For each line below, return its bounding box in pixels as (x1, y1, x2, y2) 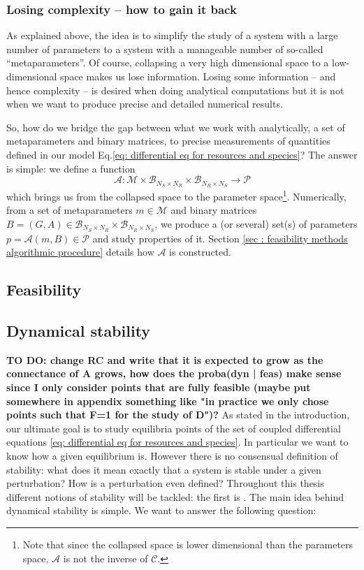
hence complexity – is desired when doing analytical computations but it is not (6, 82, 344, 97)
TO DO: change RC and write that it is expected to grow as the (6, 352, 323, 367)
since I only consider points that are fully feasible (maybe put (6, 380, 311, 395)
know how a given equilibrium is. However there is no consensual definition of (6, 448, 338, 463)
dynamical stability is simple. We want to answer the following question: (6, 503, 316, 518)
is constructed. (169, 244, 231, 259)
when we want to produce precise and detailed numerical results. (6, 96, 283, 111)
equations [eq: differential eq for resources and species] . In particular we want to (6, 434, 349, 449)
